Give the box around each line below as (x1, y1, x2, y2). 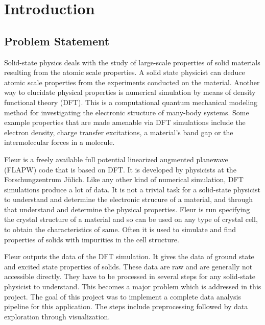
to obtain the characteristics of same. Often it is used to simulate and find (4, 224, 236, 235)
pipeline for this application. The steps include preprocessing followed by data (4, 301, 248, 312)
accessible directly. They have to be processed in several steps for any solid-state (4, 271, 255, 282)
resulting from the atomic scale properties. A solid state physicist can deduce (4, 67, 245, 78)
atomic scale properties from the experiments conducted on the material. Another (4, 77, 260, 87)
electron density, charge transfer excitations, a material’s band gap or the (4, 127, 233, 137)
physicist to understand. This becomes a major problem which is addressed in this (4, 281, 261, 292)
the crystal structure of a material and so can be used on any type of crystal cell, (4, 214, 258, 224)
